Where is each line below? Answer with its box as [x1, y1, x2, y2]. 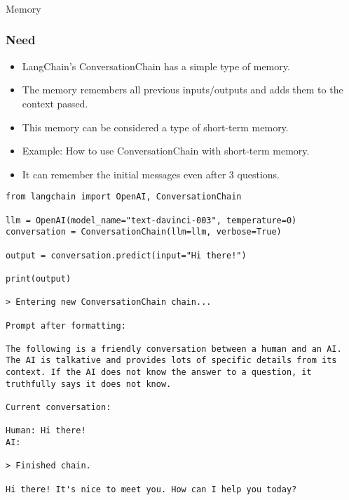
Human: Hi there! [6, 426, 86, 436]
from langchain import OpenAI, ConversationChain [6, 192, 242, 202]
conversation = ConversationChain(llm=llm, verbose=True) [6, 227, 282, 237]
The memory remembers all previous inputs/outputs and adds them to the [22, 82, 343, 97]
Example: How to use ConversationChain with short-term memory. [22, 143, 310, 158]
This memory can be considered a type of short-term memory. [22, 119, 289, 134]
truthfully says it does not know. [6, 379, 172, 389]
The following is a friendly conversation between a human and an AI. [6, 343, 342, 354]
